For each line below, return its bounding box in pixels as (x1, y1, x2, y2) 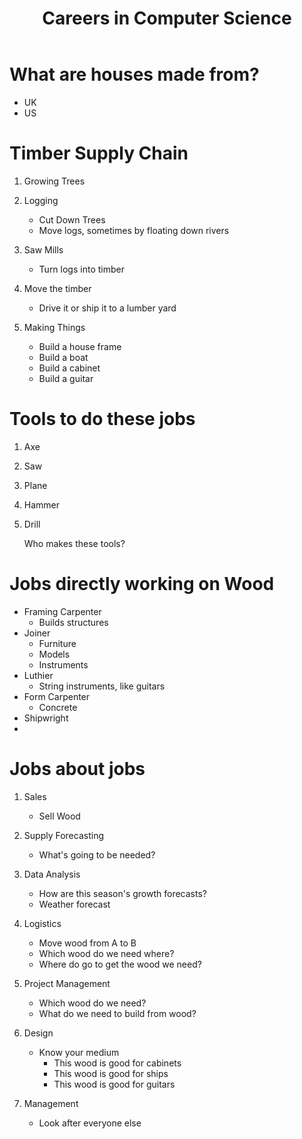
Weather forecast (38, 898, 111, 910)
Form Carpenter (23, 690, 91, 702)
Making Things (23, 321, 86, 333)
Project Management (23, 977, 111, 989)
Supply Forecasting (23, 829, 104, 841)
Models (38, 648, 71, 660)
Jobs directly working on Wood (9, 573, 275, 595)
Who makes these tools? (23, 537, 126, 549)
